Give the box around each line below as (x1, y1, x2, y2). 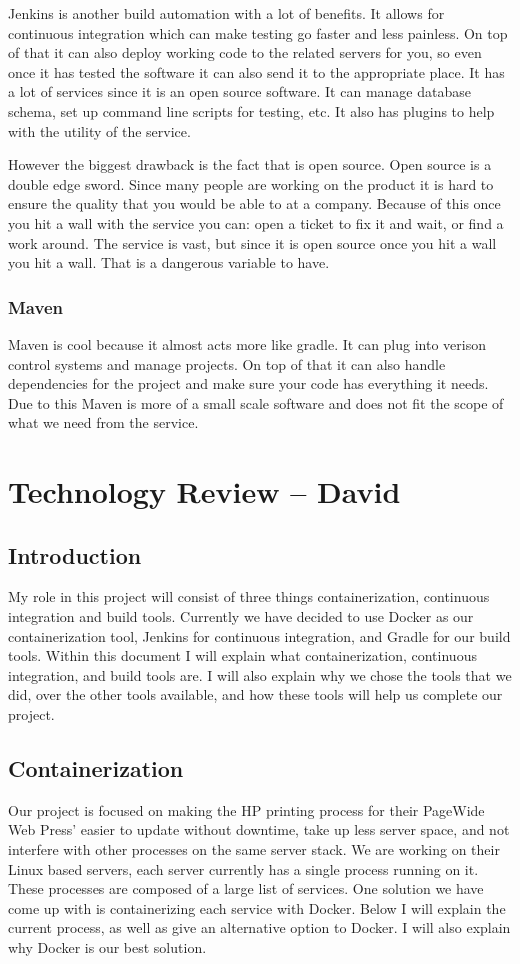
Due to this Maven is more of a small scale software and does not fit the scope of (8, 392, 504, 413)
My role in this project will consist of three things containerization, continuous (8, 586, 490, 607)
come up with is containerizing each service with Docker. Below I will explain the (8, 897, 506, 918)
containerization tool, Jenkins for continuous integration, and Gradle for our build (8, 625, 511, 646)
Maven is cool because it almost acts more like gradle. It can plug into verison (8, 333, 487, 354)
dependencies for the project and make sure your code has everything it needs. (8, 373, 489, 394)
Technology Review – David (8, 471, 401, 512)
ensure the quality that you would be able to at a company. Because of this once (8, 193, 501, 214)
